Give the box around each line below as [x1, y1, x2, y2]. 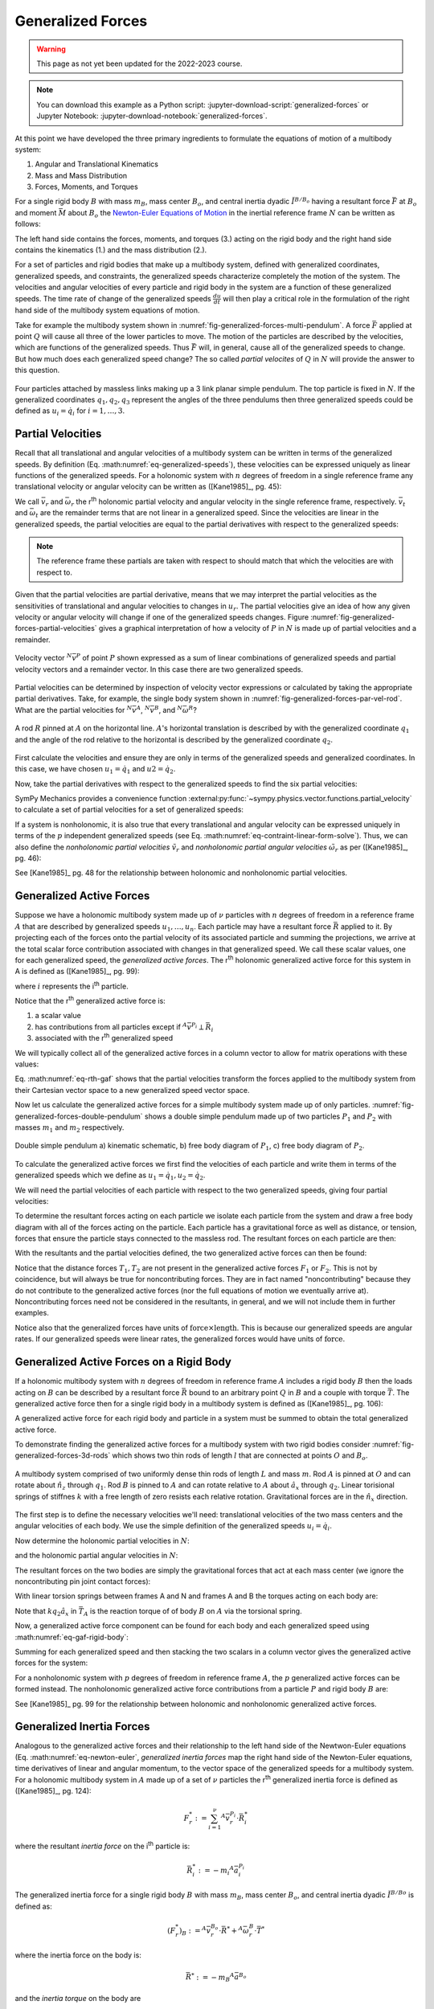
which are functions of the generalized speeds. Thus [14, 342, 190, 353]
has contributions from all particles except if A [35, 1021, 188, 1032]
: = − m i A [198, 1864, 235, 1876]
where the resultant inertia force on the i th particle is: [14, 1840, 190, 1851]
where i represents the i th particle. [14, 980, 129, 991]
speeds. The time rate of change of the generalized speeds [14, 293, 212, 303]
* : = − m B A [191, 1971, 235, 1984]
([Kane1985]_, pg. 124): [14, 1786, 92, 1795]
